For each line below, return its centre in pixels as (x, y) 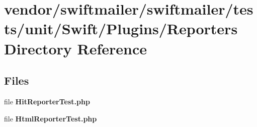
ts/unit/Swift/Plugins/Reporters (121, 28)
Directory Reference (76, 48)
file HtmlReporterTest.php (51, 118)
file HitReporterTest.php (47, 101)
